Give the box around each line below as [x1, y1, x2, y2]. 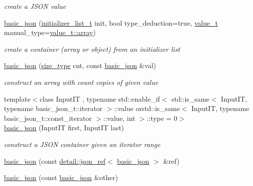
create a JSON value [4, 1, 66, 11]
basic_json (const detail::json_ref [4, 155, 106, 166]
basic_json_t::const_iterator [4, 112, 92, 123]
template [4, 93, 31, 104]
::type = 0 [146, 112, 177, 123]
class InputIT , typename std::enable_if [40, 93, 160, 104]
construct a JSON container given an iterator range [4, 139, 161, 149]
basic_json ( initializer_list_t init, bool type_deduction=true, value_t [4, 17, 218, 28]
